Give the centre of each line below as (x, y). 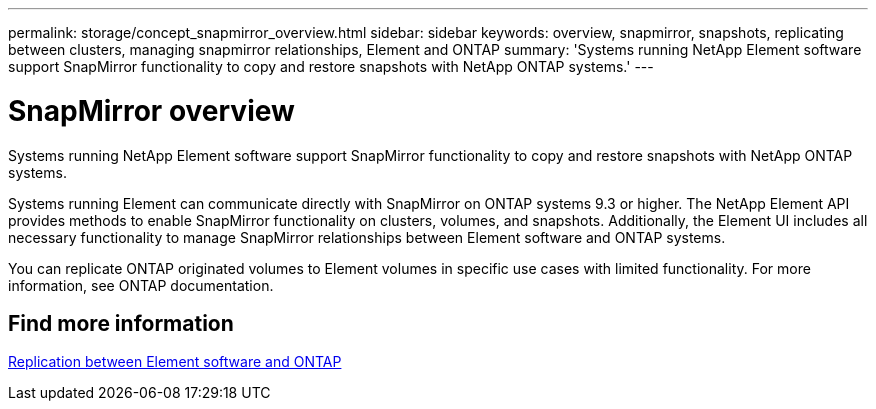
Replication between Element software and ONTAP (175, 362)
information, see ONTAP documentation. (141, 285)
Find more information (121, 323)
